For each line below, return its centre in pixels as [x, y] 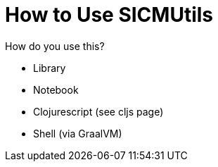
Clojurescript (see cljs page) [98, 111]
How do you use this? [55, 46]
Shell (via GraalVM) [78, 133]
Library [50, 68]
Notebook [56, 89]
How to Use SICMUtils [109, 15]
